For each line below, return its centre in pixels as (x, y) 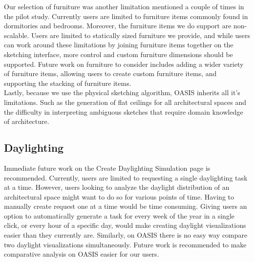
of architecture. (27, 121)
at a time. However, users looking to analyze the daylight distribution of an (117, 187)
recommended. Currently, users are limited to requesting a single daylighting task (126, 177)
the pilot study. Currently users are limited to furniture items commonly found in (126, 16)
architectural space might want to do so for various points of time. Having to (119, 196)
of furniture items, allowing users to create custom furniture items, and (110, 73)
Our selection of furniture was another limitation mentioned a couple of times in (124, 6)
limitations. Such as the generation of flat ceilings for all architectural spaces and (125, 102)
